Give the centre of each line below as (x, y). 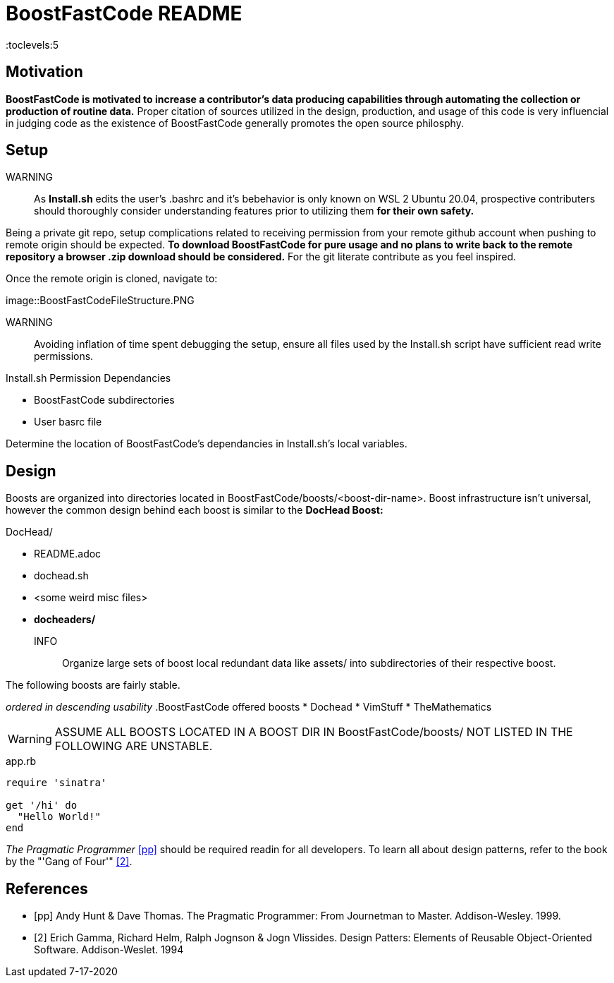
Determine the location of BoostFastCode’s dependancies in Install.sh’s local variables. (207, 444)
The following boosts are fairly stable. (93, 685)
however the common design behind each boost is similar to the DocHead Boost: (195, 510)
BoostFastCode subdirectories (104, 400)
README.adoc (68, 554)
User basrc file (68, 422)
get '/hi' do (42, 806)
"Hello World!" (59, 817)
